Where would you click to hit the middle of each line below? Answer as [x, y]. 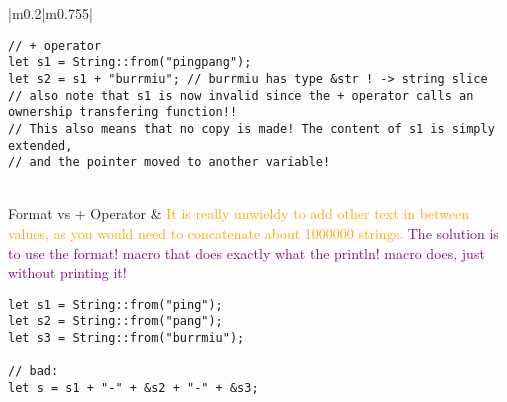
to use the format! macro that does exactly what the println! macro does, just [246, 252]
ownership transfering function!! [123, 112]
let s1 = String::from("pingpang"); [130, 62]
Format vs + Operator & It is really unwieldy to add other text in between [239, 213]
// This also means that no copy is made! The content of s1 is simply [251, 128]
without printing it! [67, 272]
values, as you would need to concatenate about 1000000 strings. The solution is [253, 233]
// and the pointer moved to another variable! [169, 162]
